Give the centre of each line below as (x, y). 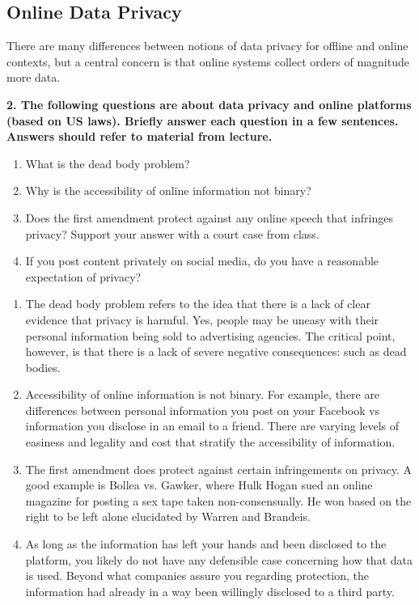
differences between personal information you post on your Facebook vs (203, 410)
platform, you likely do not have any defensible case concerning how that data (219, 559)
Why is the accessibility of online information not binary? (168, 190)
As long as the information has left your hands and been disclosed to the (206, 544)
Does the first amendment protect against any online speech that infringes (209, 217)
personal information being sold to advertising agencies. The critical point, (210, 335)
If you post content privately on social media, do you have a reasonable (202, 261)
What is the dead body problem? (108, 163)
